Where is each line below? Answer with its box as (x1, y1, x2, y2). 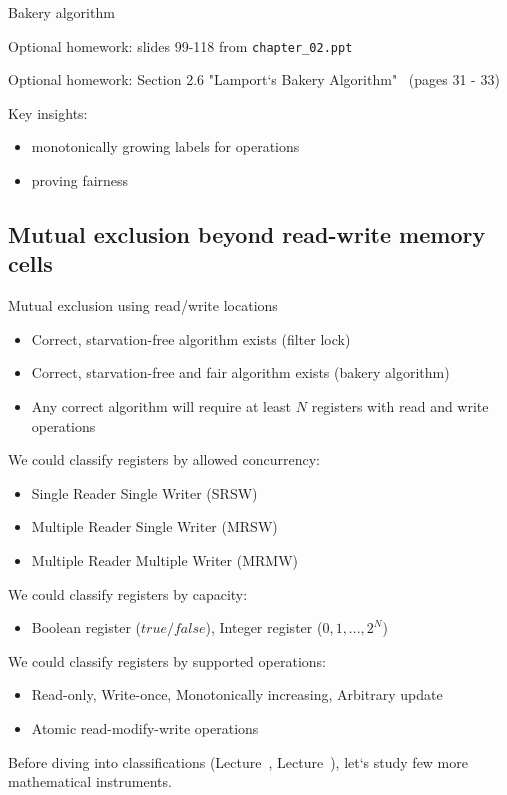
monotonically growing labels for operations (31, 136, 300, 157)
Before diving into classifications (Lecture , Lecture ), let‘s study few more (8, 751, 468, 772)
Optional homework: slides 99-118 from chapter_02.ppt (8, 35, 353, 56)
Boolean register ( (31, 617, 142, 638)
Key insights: (8, 102, 88, 123)
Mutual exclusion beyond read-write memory (8, 219, 486, 250)
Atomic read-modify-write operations (31, 717, 259, 738)
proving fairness (31, 170, 129, 191)
